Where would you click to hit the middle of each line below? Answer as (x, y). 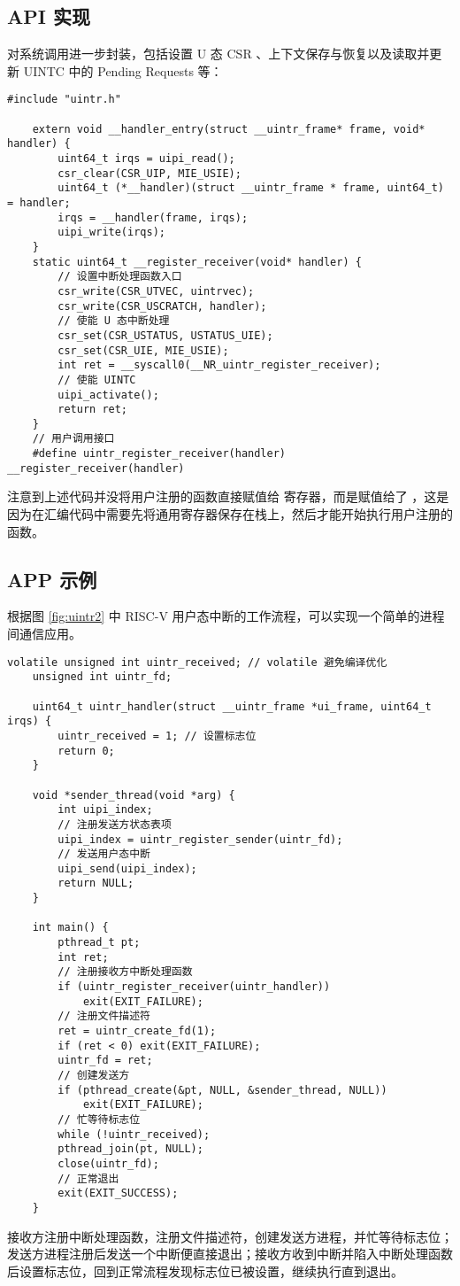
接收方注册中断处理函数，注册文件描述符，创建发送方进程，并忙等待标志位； (230, 1236)
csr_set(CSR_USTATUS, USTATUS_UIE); (165, 335)
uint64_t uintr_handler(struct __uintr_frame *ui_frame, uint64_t (232, 706)
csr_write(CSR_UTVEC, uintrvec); (156, 291)
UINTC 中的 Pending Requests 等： (123, 70)
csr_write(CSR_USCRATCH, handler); (162, 306)
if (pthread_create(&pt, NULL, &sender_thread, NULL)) (222, 1090)
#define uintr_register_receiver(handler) (159, 454)
